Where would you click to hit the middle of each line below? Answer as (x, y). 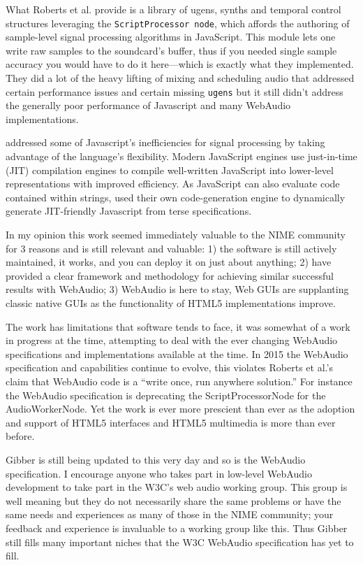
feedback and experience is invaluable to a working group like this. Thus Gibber (177, 528)
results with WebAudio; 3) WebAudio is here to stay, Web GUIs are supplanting (177, 289)
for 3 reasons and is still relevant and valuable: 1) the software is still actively (171, 248)
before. (20, 436)
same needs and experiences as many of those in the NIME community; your (170, 514)
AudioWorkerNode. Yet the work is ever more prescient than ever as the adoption (180, 409)
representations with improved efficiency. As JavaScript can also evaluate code (173, 184)
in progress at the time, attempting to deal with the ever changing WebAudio (172, 340)
